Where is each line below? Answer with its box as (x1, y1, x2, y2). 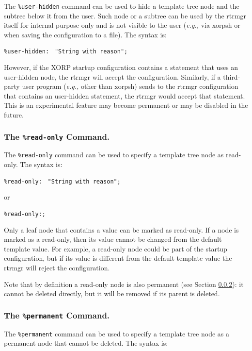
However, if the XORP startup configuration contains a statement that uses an (4, 62, 238, 72)
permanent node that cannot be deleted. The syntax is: (4, 338, 168, 348)
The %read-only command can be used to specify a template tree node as (4, 150, 224, 160)
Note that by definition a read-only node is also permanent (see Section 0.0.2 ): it (4, 279, 244, 289)
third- (223, 71, 240, 82)
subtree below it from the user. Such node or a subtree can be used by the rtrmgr (4, 10, 246, 20)
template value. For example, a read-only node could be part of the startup (4, 243, 227, 253)
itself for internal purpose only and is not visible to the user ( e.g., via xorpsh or (4, 20, 240, 30)
